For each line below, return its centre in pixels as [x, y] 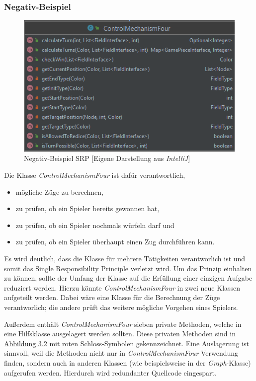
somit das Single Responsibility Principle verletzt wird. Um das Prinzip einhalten [128, 268]
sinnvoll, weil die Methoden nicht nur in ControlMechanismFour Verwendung [121, 353]
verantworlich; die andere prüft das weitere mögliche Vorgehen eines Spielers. [121, 307]
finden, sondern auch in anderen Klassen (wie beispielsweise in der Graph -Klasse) [128, 362]
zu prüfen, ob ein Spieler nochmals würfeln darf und [95, 225]
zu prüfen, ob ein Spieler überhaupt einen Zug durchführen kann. [115, 242]
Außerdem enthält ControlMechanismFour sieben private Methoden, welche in [123, 324]
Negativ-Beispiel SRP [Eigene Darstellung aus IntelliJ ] [107, 158]
